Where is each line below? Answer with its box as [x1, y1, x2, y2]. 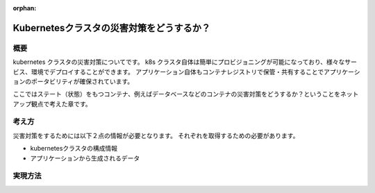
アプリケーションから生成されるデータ [30, 153, 140, 162]
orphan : [12, 4, 37, 12]
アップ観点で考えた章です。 [12, 99, 92, 108]
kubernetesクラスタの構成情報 [30, 144, 118, 153]
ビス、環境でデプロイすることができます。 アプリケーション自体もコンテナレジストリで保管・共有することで [12, 67, 324, 76]
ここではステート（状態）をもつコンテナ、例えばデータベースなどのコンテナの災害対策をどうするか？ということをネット [12, 90, 359, 99]
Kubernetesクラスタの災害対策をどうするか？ [12, 22, 211, 34]
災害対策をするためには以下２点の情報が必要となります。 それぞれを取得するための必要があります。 [12, 131, 299, 140]
